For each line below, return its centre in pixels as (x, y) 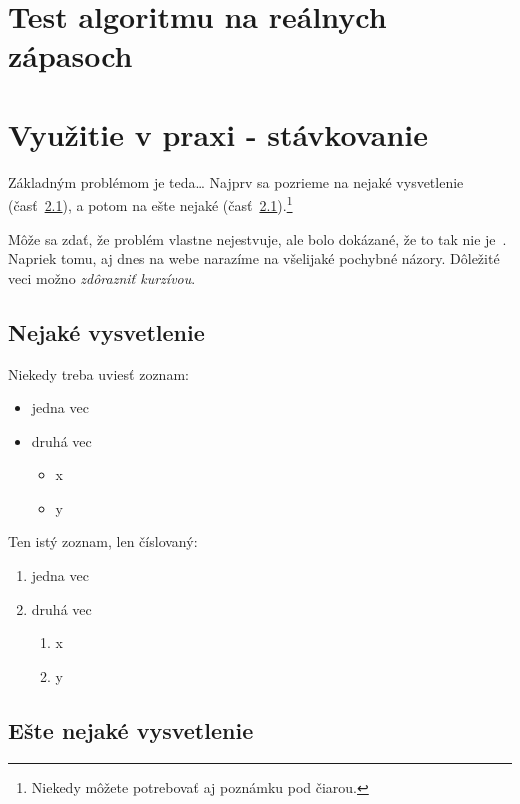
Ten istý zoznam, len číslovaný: (103, 541)
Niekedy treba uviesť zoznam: (98, 373)
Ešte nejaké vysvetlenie (131, 729)
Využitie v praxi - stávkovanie (218, 133)
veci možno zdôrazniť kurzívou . (102, 277)
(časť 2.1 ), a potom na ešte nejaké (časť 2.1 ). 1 (150, 203)
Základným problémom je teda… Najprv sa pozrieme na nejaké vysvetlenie (236, 181)
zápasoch (70, 55)
